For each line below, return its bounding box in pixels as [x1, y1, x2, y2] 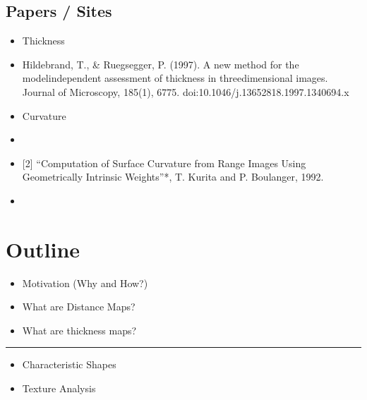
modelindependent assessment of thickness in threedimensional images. [22, 71, 328, 85]
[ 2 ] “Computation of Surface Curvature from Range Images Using [22, 155, 306, 170]
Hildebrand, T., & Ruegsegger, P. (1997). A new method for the [22, 56, 299, 71]
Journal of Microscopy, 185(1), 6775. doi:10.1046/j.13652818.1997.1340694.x [22, 84, 349, 99]
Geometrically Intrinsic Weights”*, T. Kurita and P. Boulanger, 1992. [22, 169, 324, 184]
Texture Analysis [22, 381, 96, 396]
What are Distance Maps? [22, 299, 136, 314]
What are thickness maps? [22, 322, 137, 337]
